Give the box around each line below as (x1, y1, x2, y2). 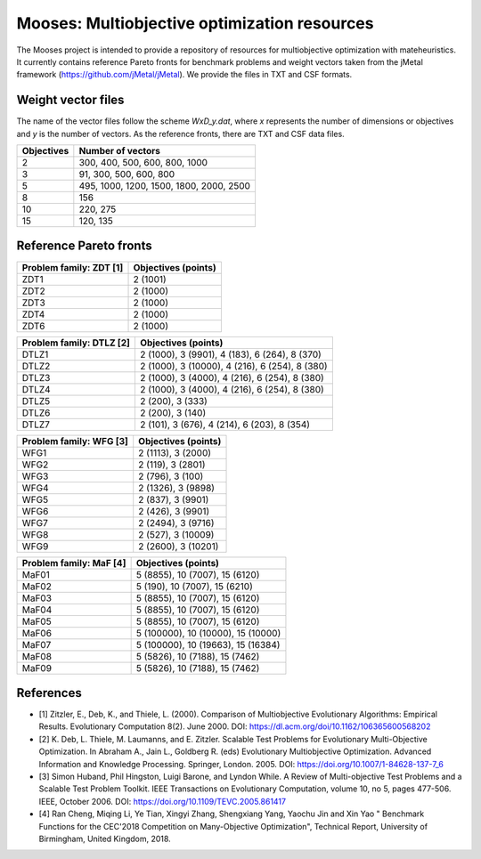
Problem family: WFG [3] (21, 434, 129, 447)
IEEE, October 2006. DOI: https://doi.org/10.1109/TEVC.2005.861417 (38, 796, 287, 806)
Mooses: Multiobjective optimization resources (16, 13, 374, 33)
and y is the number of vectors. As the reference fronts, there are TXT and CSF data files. (16, 128, 345, 139)
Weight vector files (16, 93, 125, 108)
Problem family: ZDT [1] (21, 261, 124, 273)
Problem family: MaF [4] (21, 556, 126, 569)
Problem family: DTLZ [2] (21, 336, 131, 349)
